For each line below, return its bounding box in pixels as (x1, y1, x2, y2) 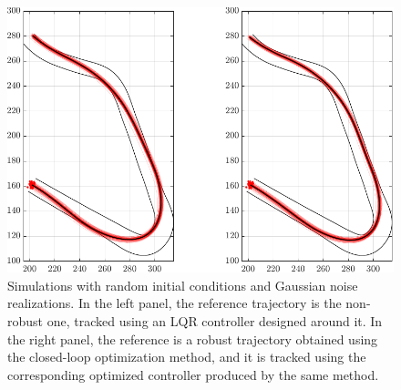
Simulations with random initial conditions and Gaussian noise (7, 275, 358, 294)
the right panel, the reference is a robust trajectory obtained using (7, 329, 378, 348)
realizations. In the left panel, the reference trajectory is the (7, 293, 342, 313)
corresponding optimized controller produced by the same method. (7, 364, 379, 384)
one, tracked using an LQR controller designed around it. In (46, 311, 383, 330)
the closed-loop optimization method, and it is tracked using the (7, 347, 366, 366)
